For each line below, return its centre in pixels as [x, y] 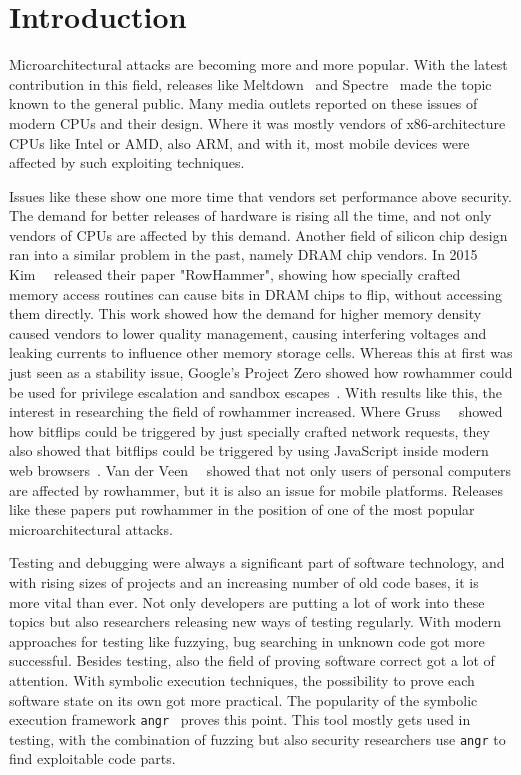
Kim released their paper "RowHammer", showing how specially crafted [235, 274]
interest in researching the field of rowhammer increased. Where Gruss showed [256, 411]
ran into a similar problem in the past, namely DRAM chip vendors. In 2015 [243, 254]
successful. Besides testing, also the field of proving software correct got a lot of [252, 660]
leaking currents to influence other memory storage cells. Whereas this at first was [261, 352]
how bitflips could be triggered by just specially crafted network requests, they [249, 430]
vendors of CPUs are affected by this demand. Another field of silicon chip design [258, 234]
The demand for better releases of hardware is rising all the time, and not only [250, 215]
